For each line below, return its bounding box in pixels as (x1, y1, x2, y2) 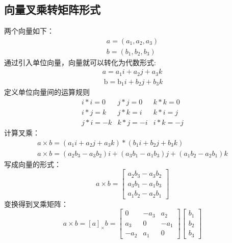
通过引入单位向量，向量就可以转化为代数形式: (4, 57, 156, 67)
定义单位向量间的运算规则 (4, 87, 90, 97)
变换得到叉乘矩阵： (4, 198, 68, 209)
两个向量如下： (4, 25, 54, 36)
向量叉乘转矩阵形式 (4, 2, 100, 17)
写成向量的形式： (4, 158, 61, 169)
